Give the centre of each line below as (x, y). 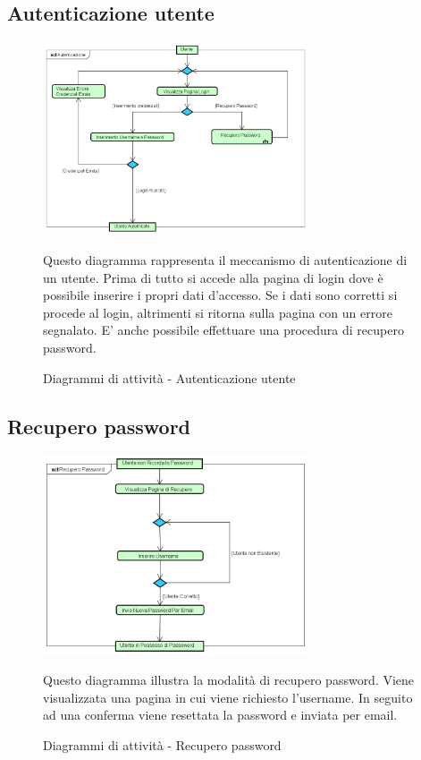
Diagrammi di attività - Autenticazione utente (169, 377)
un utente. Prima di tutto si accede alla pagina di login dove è (213, 277)
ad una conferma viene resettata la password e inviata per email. (220, 715)
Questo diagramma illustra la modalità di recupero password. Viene (229, 680)
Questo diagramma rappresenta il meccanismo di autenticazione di (225, 259)
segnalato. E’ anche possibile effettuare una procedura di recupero (223, 330)
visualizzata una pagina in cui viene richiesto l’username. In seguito (228, 697)
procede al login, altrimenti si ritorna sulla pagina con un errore (218, 312)
